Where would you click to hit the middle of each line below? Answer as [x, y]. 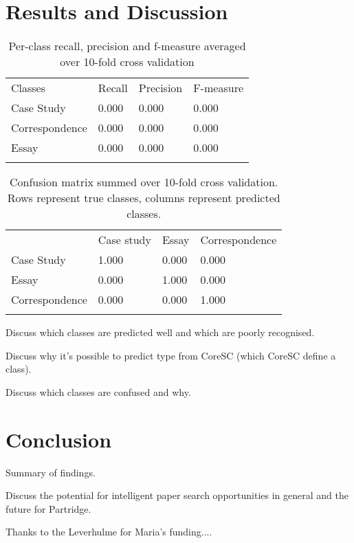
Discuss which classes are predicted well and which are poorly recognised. [160, 332]
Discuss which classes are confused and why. [98, 391]
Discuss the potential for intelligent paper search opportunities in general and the [177, 495]
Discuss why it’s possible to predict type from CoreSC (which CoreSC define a [171, 355]
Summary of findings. [51, 472]
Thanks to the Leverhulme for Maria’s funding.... [109, 532]
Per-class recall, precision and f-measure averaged [127, 46]
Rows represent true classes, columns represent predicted [144, 198]
